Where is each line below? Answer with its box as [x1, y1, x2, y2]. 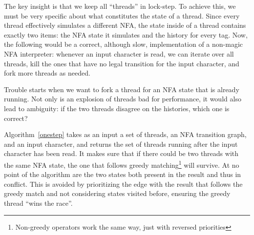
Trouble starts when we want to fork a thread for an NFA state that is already [4, 84, 239, 94]
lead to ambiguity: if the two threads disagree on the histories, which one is [4, 103, 230, 113]
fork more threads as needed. [4, 68, 90, 78]
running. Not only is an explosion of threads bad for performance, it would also [4, 94, 241, 104]
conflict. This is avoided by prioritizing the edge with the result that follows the [4, 178, 243, 189]
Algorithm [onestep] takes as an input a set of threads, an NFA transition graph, [4, 129, 247, 139]
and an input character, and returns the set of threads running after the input [4, 138, 238, 149]
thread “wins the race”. [4, 197, 73, 208]
